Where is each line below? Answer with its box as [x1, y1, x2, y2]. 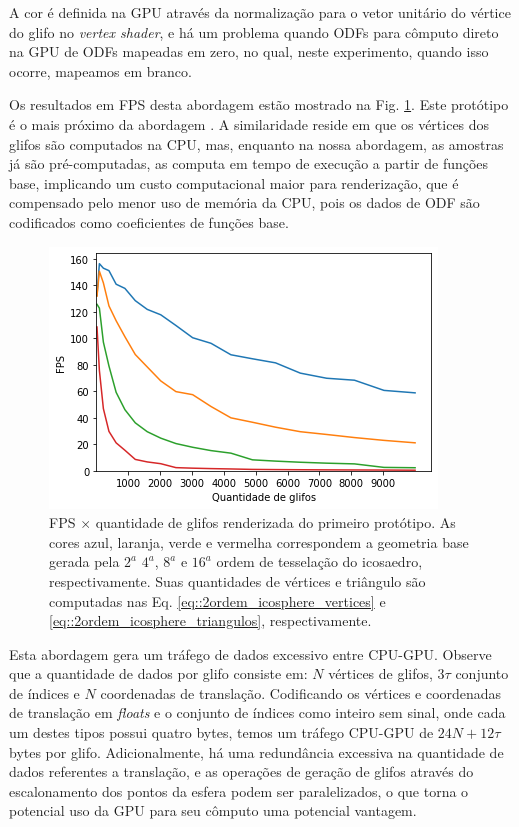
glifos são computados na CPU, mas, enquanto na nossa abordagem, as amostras [9, 133, 504, 154]
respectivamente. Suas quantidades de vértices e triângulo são [49, 570, 426, 591]
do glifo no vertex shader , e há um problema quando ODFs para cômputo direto [9, 21, 499, 42]
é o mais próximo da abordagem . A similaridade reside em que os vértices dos [9, 113, 490, 134]
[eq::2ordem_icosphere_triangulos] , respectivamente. [49, 610, 372, 631]
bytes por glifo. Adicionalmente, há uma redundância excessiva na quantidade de [9, 741, 504, 762]
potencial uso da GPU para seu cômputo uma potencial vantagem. [9, 800, 417, 821]
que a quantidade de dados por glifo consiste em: [9, 663, 308, 684]
